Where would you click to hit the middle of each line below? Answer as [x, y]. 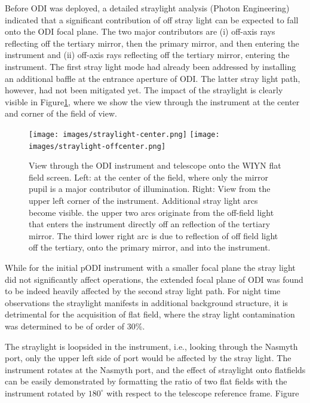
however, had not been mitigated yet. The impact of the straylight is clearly [144, 90]
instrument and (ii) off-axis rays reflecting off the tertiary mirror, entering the [147, 55]
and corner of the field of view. [61, 113]
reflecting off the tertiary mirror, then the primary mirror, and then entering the [152, 43]
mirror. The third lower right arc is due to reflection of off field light [154, 235]
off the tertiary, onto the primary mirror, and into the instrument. [150, 247]
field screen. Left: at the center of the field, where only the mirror [149, 177]
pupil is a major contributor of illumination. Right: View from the [150, 189]
